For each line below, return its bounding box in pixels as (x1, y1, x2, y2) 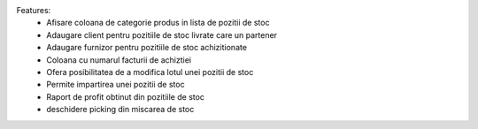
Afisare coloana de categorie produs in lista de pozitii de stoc (46, 18, 270, 28)
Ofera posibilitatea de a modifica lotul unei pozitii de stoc (46, 66, 254, 77)
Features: (16, 5, 51, 15)
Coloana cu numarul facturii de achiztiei (46, 54, 192, 65)
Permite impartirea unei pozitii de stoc (46, 80, 185, 90)
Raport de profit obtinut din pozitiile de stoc (46, 91, 205, 102)
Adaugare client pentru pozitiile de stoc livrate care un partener (46, 29, 278, 40)
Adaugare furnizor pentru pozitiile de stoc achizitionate (46, 42, 248, 53)
